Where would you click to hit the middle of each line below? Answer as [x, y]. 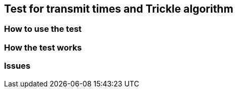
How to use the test [43, 29]
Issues [17, 66]
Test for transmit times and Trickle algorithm [119, 9]
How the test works [43, 47]
